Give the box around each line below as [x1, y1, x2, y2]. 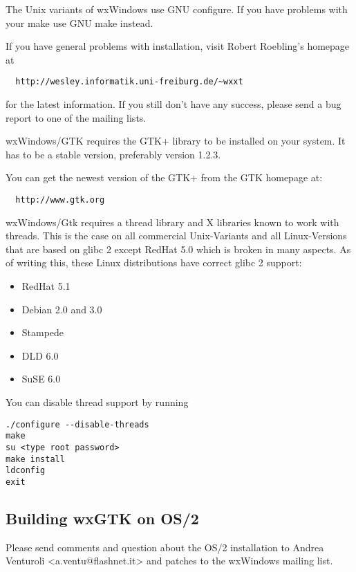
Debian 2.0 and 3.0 [21, 302, 102, 316]
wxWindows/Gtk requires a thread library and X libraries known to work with [6, 214, 339, 229]
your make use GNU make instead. [6, 15, 153, 30]
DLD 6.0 [21, 348, 59, 362]
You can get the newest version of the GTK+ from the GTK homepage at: [6, 170, 323, 185]
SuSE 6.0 [21, 371, 61, 386]
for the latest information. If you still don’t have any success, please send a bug [6, 97, 341, 111]
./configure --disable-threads [6, 419, 149, 430]
